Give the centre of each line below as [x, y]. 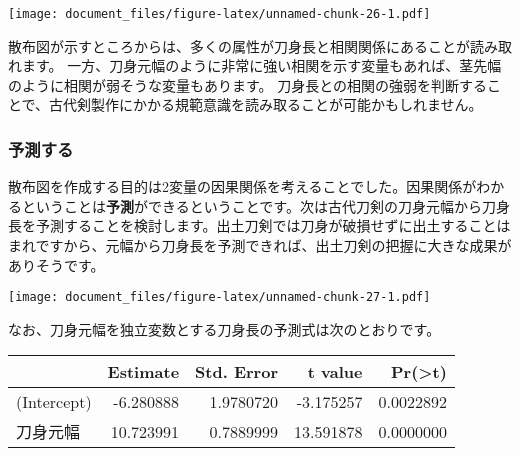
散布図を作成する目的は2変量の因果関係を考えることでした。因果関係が [242, 186]
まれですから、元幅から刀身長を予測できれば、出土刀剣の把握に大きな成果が [260, 245]
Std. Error [236, 372]
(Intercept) [54, 402]
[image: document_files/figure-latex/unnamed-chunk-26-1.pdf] [219, 14]
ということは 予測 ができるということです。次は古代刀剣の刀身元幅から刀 [258, 205]
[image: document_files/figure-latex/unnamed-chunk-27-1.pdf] [219, 297]
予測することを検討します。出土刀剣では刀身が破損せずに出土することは [273, 225]
